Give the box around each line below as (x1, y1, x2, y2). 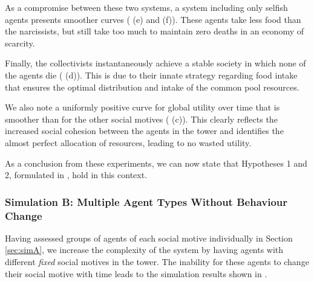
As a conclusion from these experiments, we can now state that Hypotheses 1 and (5, 156, 307, 169)
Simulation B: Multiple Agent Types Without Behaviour (5, 194, 288, 209)
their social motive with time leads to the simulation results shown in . (5, 267, 267, 280)
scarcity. (5, 36, 35, 49)
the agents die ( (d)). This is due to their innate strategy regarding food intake (5, 68, 298, 81)
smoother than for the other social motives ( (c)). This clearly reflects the (5, 112, 278, 125)
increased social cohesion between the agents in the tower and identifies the (5, 124, 284, 137)
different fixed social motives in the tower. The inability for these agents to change (5, 255, 309, 268)
